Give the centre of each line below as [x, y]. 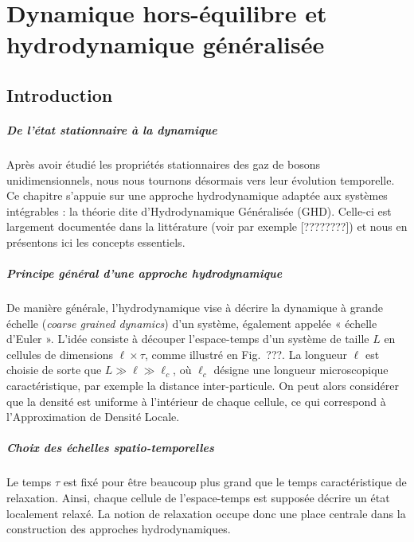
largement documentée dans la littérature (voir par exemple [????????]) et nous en [207, 226]
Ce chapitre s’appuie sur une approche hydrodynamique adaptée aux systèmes [197, 195]
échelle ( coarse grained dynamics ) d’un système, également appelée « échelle [192, 323]
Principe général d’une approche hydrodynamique [145, 273]
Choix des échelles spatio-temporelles [110, 448]
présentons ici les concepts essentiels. [96, 242]
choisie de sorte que [54, 370]
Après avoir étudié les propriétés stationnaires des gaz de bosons [163, 164]
